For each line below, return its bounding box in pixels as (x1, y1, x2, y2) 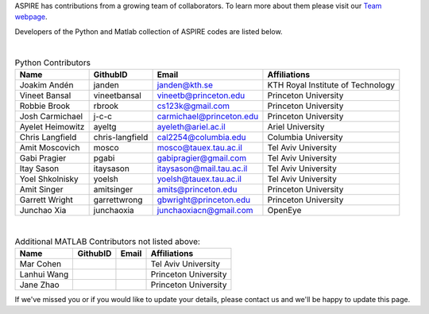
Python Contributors (14, 56, 91, 68)
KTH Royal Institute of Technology (267, 79, 396, 91)
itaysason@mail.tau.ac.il (157, 163, 248, 174)
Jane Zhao (19, 279, 60, 290)
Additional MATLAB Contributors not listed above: (14, 235, 200, 246)
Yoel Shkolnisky (19, 173, 79, 184)
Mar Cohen (19, 258, 62, 269)
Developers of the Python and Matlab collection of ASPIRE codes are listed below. (14, 26, 283, 36)
